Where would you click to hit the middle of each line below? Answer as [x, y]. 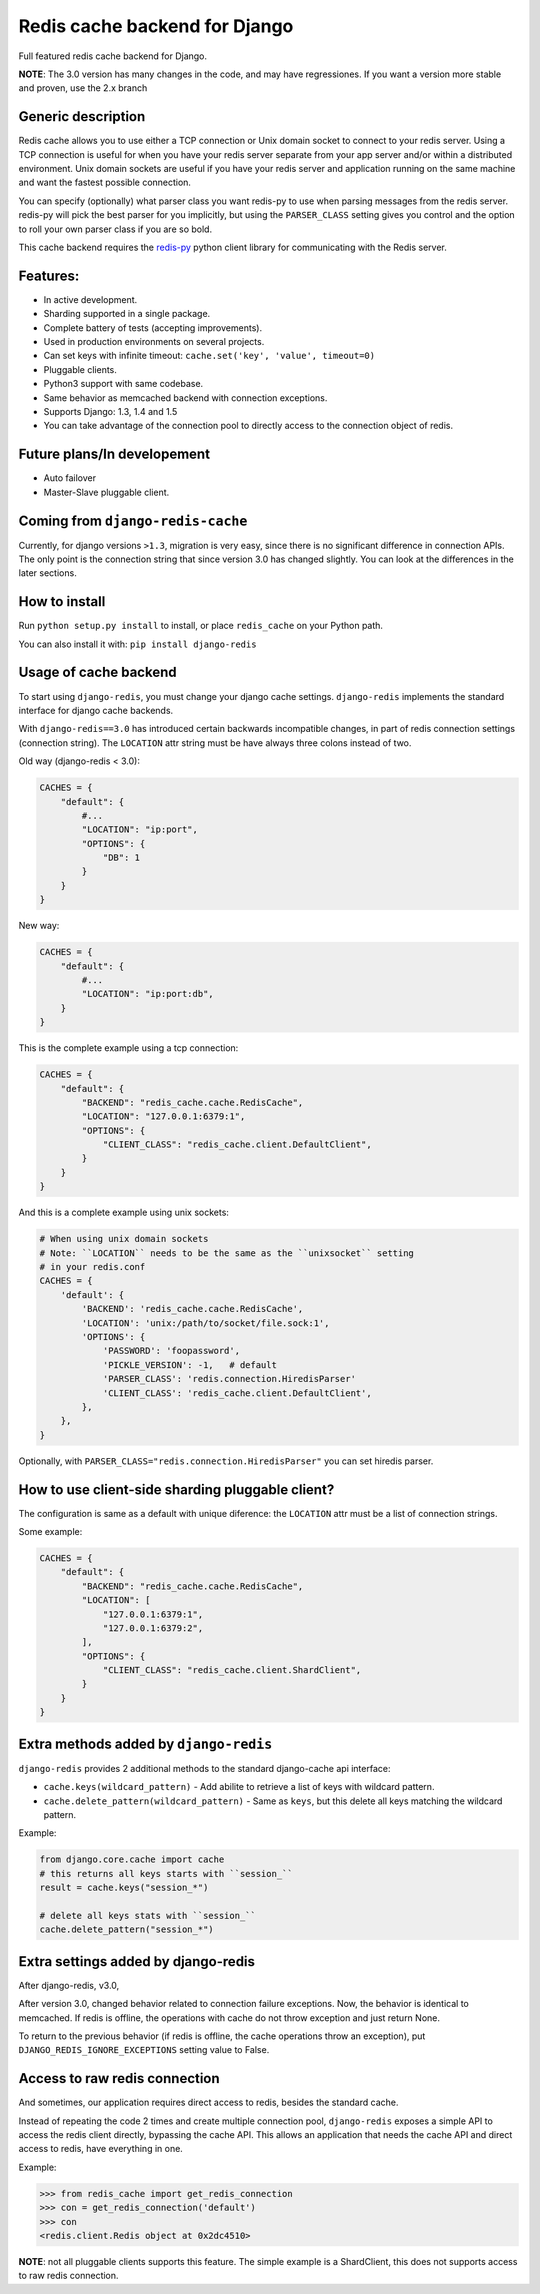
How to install [62, 601]
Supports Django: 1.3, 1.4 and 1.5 [110, 411]
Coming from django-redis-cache [133, 520]
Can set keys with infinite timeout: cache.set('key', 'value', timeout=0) [209, 356]
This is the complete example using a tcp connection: [128, 1048]
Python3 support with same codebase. [123, 384]
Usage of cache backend [97, 672]
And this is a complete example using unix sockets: [124, 1212]
